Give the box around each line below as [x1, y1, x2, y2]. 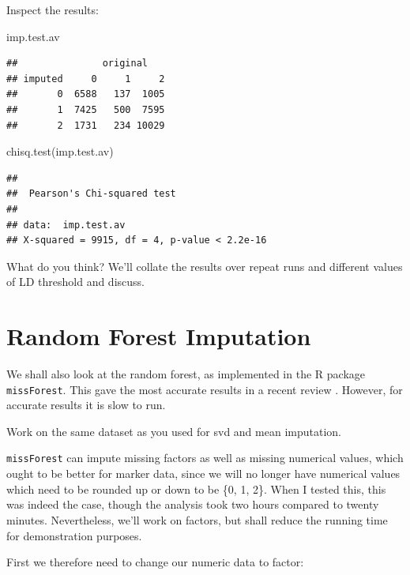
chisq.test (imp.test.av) [6, 143, 114, 160]
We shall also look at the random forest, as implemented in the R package [6, 366, 365, 382]
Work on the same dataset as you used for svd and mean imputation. [6, 423, 341, 439]
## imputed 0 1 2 [6, 73, 165, 85]
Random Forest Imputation [6, 320, 311, 352]
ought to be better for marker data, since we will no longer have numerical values [6, 465, 401, 482]
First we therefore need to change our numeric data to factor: [6, 554, 304, 570]
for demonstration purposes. [6, 527, 142, 543]
